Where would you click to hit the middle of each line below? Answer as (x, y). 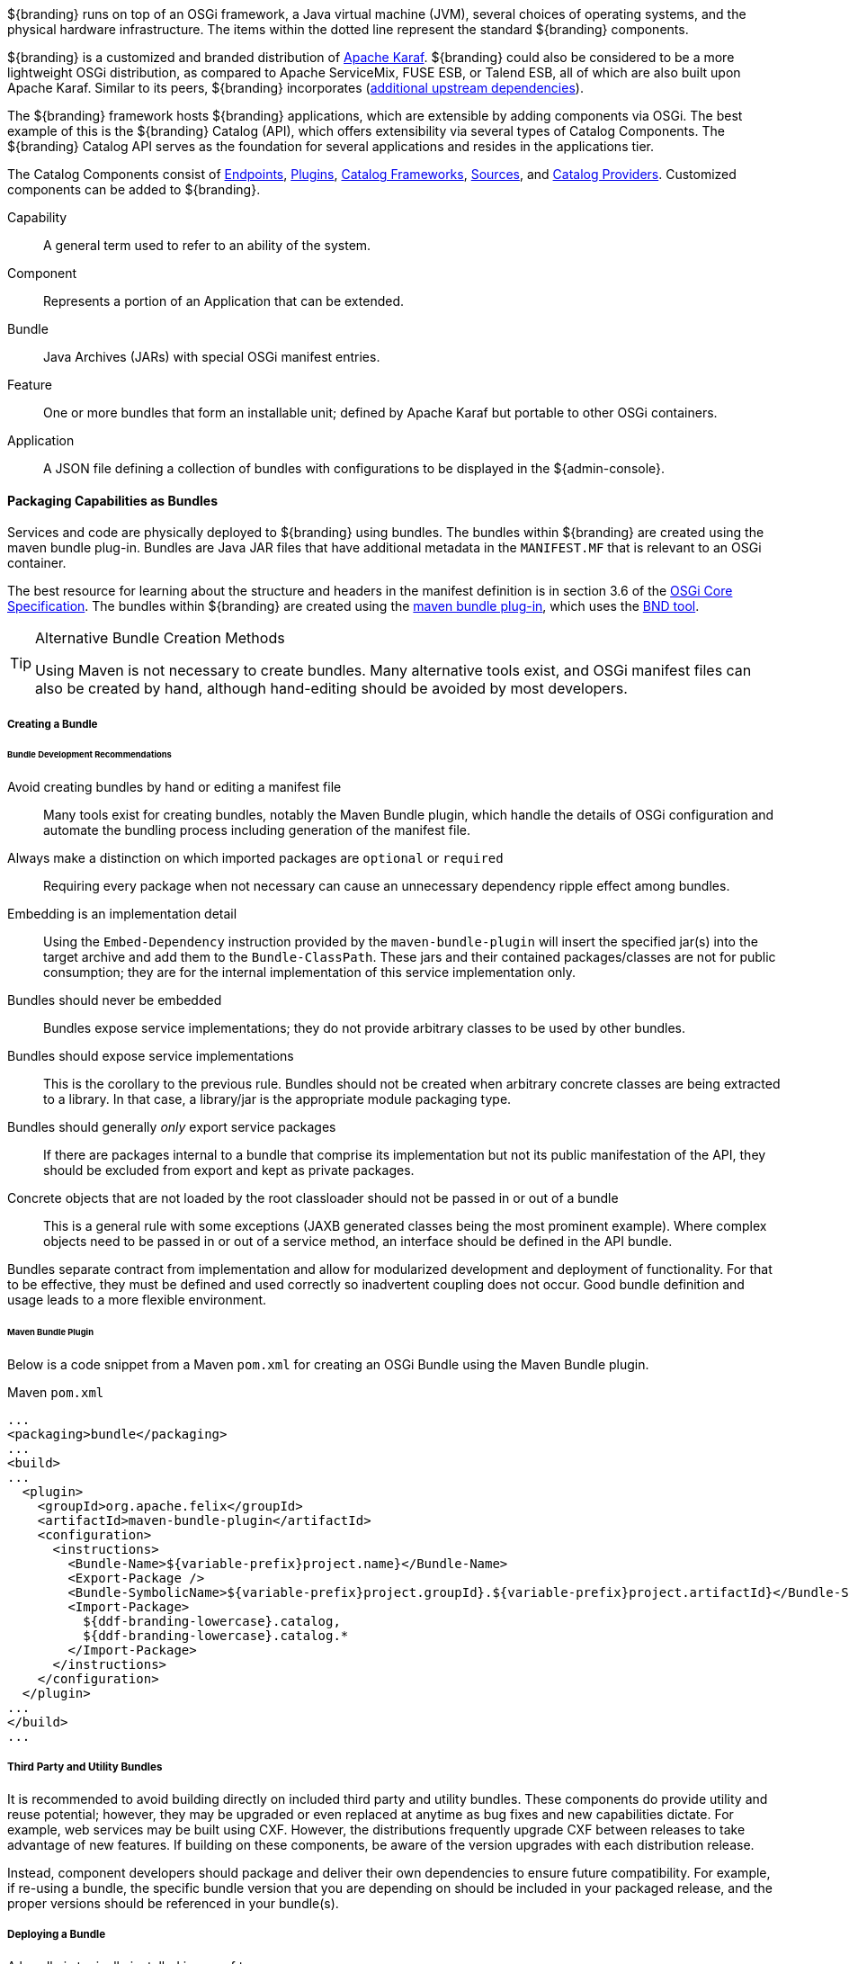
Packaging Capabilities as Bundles (113, 500)
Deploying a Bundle (57, 1935)
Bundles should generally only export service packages (172, 1127)
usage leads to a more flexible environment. (137, 1300)
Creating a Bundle (53, 724)
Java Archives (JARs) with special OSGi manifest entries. (212, 357)
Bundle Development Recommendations (89, 755)
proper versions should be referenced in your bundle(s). (173, 1903)
